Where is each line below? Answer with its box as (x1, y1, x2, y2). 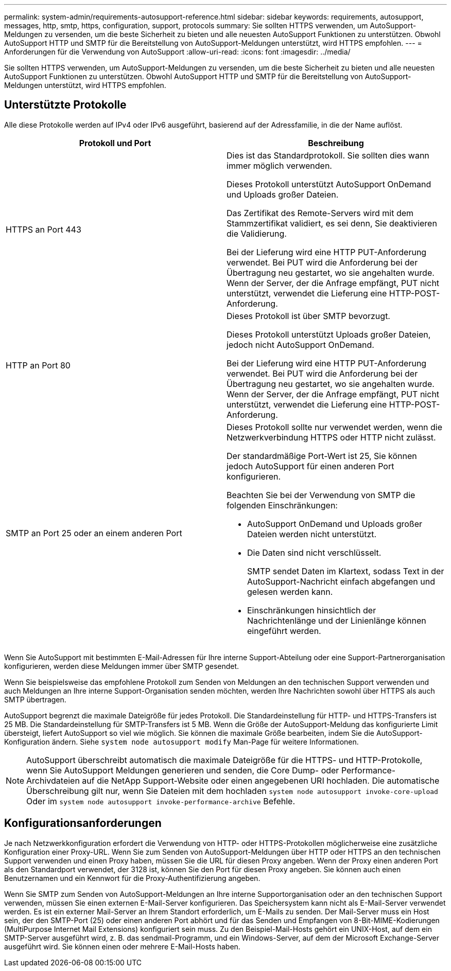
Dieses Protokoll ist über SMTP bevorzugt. (227, 310, 390, 321)
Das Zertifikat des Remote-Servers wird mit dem (227, 207, 414, 218)
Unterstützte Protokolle (4, 98, 127, 112)
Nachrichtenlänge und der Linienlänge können (247, 615, 426, 626)
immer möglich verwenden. (227, 160, 332, 171)
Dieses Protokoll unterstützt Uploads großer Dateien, (227, 329, 431, 340)
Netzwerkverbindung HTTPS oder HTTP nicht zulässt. (227, 432, 436, 443)
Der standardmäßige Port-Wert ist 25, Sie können (227, 450, 417, 461)
